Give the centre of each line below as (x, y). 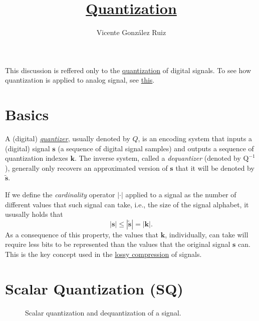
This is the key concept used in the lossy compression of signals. (103, 254)
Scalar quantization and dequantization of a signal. (103, 312)
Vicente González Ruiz (131, 32)
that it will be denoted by (215, 168)
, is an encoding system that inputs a (195, 138)
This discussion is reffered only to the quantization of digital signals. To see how (128, 70)
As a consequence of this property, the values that (82, 234)
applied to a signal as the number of (181, 194)
